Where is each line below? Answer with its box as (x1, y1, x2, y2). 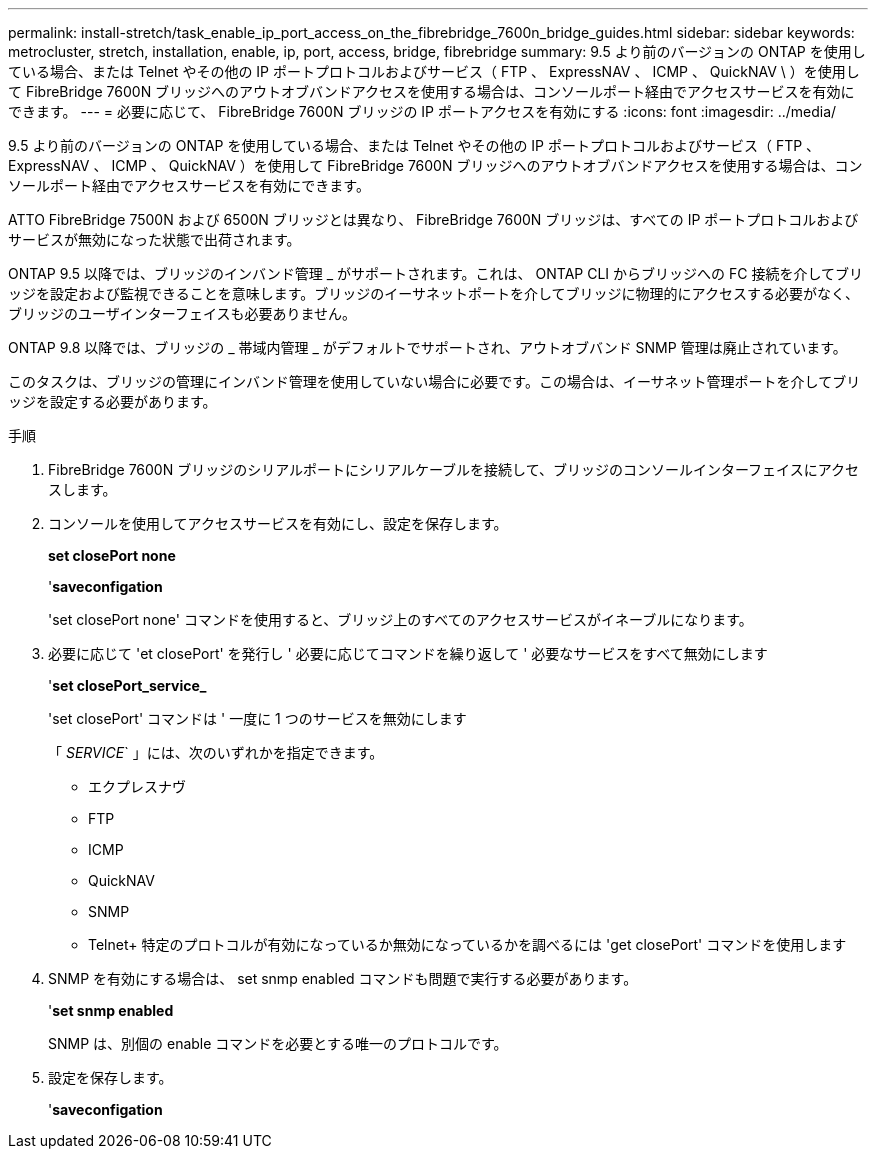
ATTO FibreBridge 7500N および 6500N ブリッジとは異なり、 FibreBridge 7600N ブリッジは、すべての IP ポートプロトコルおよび (8, 211, 859, 228)
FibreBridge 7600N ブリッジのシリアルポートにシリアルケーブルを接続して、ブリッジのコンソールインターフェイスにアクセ (48, 461, 859, 478)
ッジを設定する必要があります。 (8, 393, 217, 410)
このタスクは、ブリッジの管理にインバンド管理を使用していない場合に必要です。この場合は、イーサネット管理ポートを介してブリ (8, 373, 861, 390)
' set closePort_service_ (48, 677, 207, 694)
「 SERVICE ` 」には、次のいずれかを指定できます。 (48, 744, 384, 761)
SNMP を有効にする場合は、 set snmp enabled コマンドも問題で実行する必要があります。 (48, 970, 638, 987)
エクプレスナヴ (88, 778, 186, 795)
